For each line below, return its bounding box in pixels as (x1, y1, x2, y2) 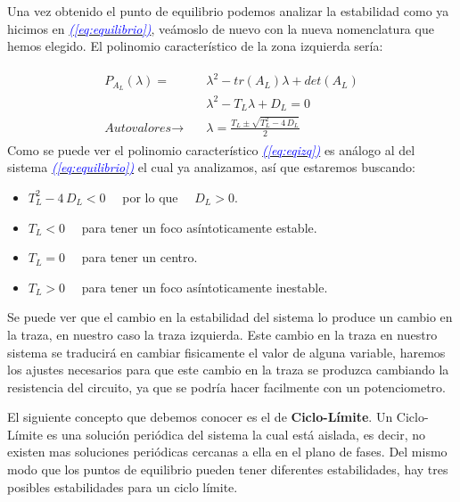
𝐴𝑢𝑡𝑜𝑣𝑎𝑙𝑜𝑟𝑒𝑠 (104, 121, 172, 135)
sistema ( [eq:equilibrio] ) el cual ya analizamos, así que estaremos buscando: (7, 158, 415, 177)
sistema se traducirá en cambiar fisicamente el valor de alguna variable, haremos (7, 342, 446, 361)
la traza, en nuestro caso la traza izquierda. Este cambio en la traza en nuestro (7, 325, 438, 343)
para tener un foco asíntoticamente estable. (81, 218, 317, 236)
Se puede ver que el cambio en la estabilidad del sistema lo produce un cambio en (7, 308, 453, 326)
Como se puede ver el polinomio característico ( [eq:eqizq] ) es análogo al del (7, 140, 415, 159)
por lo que (122, 187, 178, 206)
